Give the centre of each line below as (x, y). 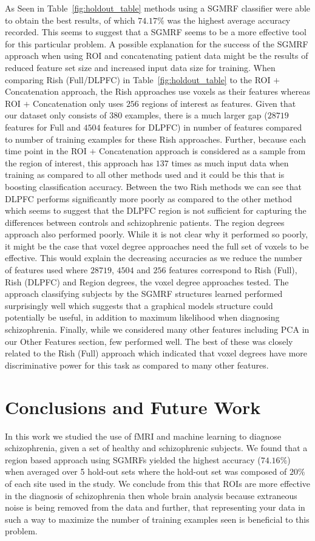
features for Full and (43, 127)
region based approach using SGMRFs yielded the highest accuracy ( (133, 459)
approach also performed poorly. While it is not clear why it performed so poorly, (157, 234)
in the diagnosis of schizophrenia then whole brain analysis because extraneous (151, 495)
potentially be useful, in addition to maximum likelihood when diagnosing (142, 317)
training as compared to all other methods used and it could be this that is (145, 175)
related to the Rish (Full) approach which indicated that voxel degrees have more (156, 353)
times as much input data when (230, 162)
